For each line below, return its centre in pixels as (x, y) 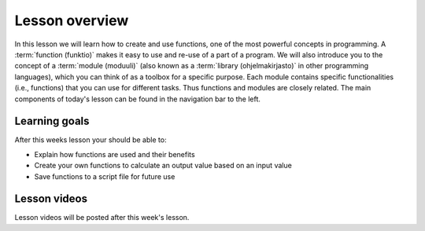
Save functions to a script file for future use (105, 176)
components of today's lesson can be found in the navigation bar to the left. (138, 99)
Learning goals (52, 121)
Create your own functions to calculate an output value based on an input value (163, 166)
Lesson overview (72, 20)
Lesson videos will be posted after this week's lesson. (102, 218)
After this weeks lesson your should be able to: (91, 140)
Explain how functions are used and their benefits (115, 154)
